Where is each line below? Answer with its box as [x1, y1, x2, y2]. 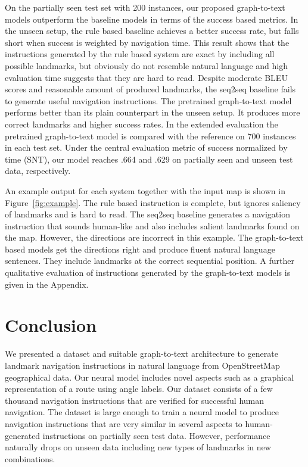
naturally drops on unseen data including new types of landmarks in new [5, 441, 271, 453]
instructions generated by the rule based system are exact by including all [5, 48, 275, 60]
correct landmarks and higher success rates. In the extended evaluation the [5, 117, 278, 130]
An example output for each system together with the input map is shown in [5, 184, 285, 197]
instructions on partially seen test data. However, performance [42, 429, 270, 441]
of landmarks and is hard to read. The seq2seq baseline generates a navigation [5, 208, 290, 220]
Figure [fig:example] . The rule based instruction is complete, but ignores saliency [5, 196, 301, 208]
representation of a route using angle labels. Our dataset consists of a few [5, 382, 273, 395]
